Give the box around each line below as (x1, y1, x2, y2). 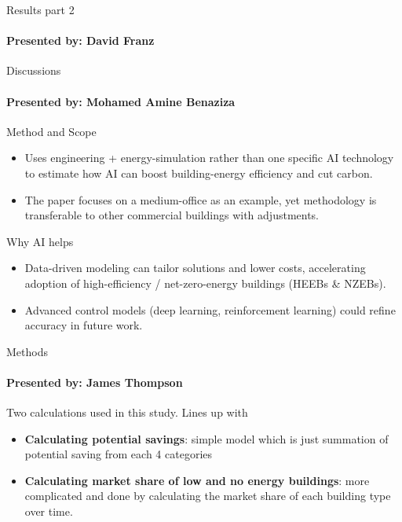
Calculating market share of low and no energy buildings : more (24, 472, 370, 488)
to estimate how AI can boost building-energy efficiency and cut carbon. (24, 164, 373, 181)
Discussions (6, 62, 61, 79)
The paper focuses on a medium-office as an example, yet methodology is (24, 191, 377, 208)
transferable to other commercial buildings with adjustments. (24, 207, 320, 223)
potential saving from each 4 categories (24, 446, 213, 462)
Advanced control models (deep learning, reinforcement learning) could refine (24, 301, 396, 318)
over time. (24, 503, 73, 520)
